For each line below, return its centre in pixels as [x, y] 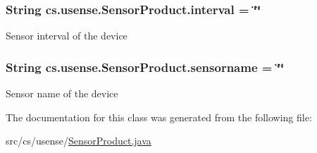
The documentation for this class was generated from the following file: [159, 117]
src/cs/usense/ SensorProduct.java [79, 141]
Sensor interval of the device [67, 36]
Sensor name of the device [62, 93]
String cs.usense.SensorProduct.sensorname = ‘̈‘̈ [145, 67]
